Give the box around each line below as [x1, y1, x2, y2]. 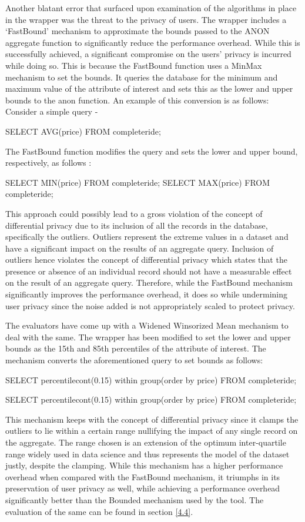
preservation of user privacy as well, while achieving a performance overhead [5, 482, 280, 494]
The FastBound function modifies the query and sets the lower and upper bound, [5, 145, 298, 157]
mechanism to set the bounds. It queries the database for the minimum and [5, 71, 278, 83]
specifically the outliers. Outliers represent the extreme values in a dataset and [5, 230, 289, 243]
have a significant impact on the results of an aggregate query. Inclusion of [5, 242, 274, 254]
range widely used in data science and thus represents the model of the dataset [5, 447, 290, 460]
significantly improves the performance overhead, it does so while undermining [5, 288, 288, 300]
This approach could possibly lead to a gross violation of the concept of [5, 207, 263, 219]
